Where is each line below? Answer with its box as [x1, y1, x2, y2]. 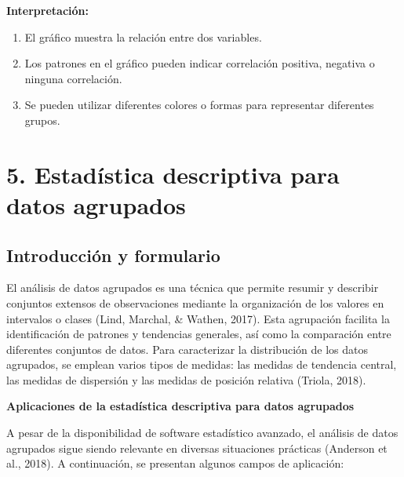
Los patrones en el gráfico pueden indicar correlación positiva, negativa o [24, 55, 375, 71]
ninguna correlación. [24, 70, 122, 86]
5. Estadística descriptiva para [6, 158, 340, 190]
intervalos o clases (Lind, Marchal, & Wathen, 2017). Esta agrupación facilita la [6, 310, 390, 326]
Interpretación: [6, 2, 89, 18]
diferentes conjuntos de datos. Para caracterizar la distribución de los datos [6, 340, 368, 357]
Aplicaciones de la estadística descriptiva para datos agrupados [6, 398, 355, 414]
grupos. [24, 111, 60, 128]
